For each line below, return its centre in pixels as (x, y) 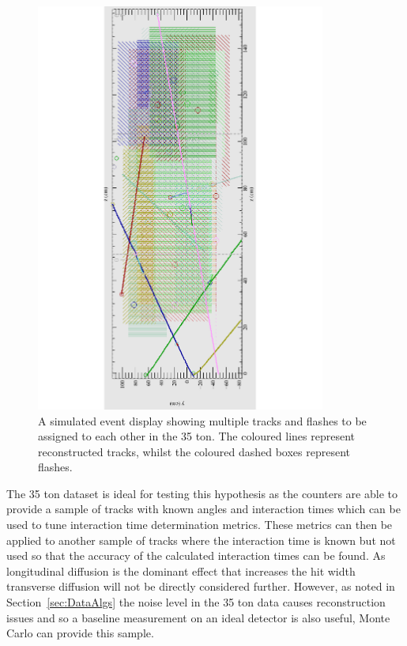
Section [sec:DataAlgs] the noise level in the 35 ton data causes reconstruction (196, 602)
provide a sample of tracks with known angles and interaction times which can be (203, 509)
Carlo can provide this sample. (80, 633)
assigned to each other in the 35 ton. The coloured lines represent (196, 436)
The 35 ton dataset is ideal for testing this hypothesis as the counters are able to (202, 493)
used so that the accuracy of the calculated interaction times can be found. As (196, 555)
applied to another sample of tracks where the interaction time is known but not (201, 540)
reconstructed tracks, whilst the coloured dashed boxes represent (194, 451)
